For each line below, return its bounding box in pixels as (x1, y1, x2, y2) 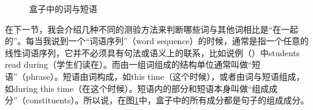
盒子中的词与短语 (29, 2, 97, 15)
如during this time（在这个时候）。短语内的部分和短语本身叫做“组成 (5, 82, 269, 94)
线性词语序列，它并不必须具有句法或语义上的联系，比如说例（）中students (5, 46, 300, 59)
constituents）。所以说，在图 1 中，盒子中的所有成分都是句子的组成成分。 (26, 94, 309, 106)
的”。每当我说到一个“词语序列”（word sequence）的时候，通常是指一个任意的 (5, 34, 309, 47)
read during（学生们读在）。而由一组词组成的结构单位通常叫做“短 (5, 58, 261, 71)
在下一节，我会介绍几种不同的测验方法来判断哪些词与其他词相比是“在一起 (5, 22, 298, 35)
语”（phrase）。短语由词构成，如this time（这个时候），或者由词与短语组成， (5, 70, 304, 82)
